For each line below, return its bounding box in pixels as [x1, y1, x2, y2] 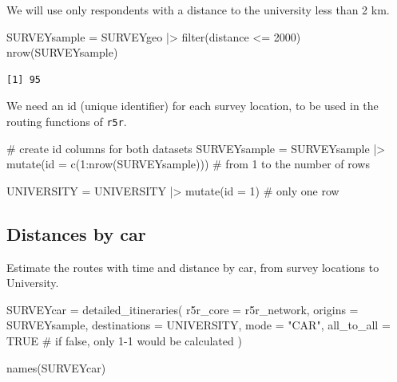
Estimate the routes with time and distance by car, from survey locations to [6, 258, 379, 275]
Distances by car [6, 221, 146, 246]
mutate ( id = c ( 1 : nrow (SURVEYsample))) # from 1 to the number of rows [6, 156, 370, 172]
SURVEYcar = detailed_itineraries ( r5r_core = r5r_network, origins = [6, 301, 359, 317]
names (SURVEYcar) [6, 359, 106, 376]
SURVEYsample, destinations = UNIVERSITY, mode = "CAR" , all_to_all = [6, 317, 391, 333]
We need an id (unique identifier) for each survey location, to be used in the [6, 97, 379, 114]
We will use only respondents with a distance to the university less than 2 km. [6, 2, 390, 18]
